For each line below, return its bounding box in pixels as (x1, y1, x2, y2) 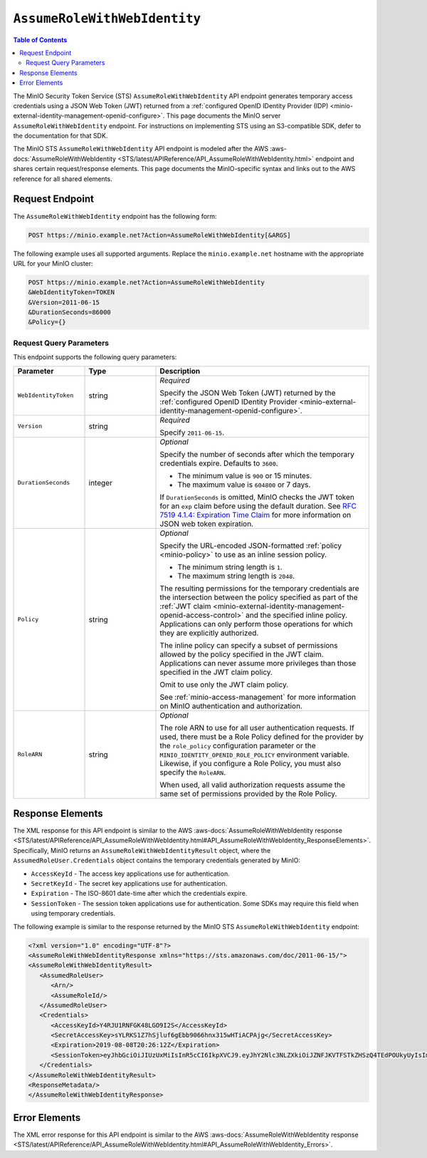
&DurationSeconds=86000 (28, 309, 112, 316)
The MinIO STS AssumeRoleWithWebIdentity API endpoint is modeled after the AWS (13, 145, 269, 153)
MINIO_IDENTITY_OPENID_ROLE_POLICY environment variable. (159, 749, 350, 759)
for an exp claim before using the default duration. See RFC (159, 501, 357, 511)
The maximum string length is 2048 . (177, 571, 295, 581)
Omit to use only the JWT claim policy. (159, 679, 289, 689)
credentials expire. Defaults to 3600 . (159, 458, 278, 468)
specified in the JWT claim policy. (159, 667, 273, 677)
